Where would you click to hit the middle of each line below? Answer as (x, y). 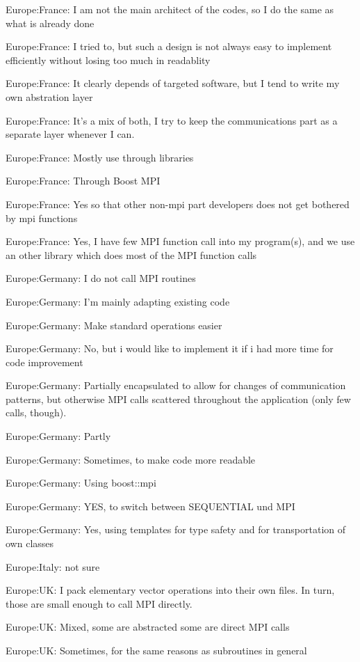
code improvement (44, 362)
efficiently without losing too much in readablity (108, 60)
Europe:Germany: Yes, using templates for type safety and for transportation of (176, 529)
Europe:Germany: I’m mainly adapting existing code (118, 301)
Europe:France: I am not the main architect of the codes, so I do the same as (170, 9)
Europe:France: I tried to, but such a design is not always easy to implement (169, 46)
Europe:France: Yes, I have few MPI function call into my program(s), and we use (180, 241)
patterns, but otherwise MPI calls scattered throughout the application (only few (178, 399)
